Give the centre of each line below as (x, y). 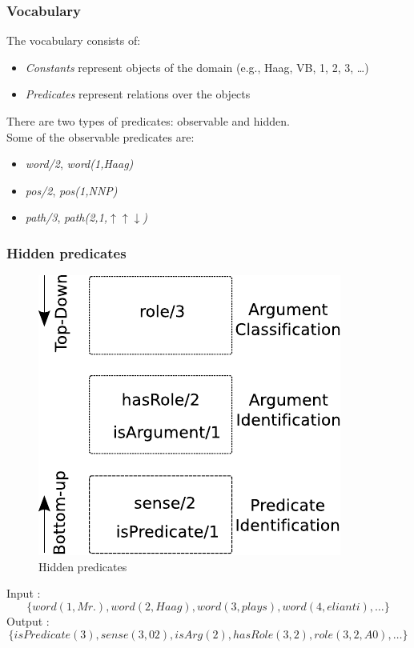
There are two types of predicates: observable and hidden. (148, 121)
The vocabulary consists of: (74, 40)
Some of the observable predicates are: (100, 136)
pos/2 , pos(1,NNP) (71, 190)
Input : (24, 593)
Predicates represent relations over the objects (138, 94)
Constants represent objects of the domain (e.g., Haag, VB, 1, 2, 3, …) (197, 67)
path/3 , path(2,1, (66, 217)
